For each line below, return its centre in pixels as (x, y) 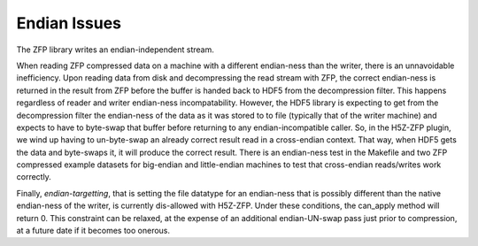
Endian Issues (69, 23)
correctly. (34, 177)
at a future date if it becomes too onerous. (93, 231)
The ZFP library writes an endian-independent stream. (115, 50)
